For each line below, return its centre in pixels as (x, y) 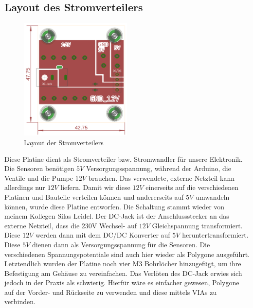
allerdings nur (25, 187)
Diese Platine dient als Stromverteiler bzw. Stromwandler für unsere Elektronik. (124, 159)
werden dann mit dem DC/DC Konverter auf (103, 235)
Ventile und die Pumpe (39, 178)
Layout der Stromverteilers (64, 142)
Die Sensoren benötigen (39, 168)
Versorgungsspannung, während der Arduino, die (158, 168)
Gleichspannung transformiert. (197, 225)
